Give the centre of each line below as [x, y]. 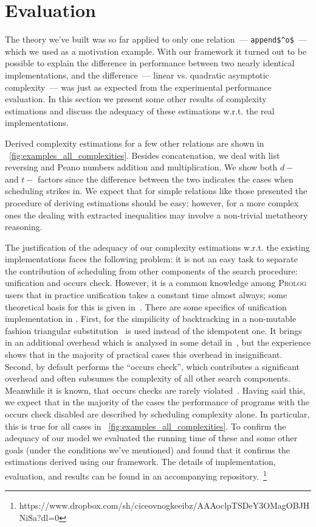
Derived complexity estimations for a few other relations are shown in [135, 143]
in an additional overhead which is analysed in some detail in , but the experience [158, 342]
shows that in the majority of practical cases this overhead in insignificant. [144, 354]
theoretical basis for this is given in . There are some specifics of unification [146, 306]
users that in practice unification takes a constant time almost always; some [146, 295]
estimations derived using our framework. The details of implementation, [140, 462]
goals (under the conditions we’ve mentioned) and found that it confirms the [147, 449]
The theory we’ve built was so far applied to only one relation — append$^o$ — [156, 39]
